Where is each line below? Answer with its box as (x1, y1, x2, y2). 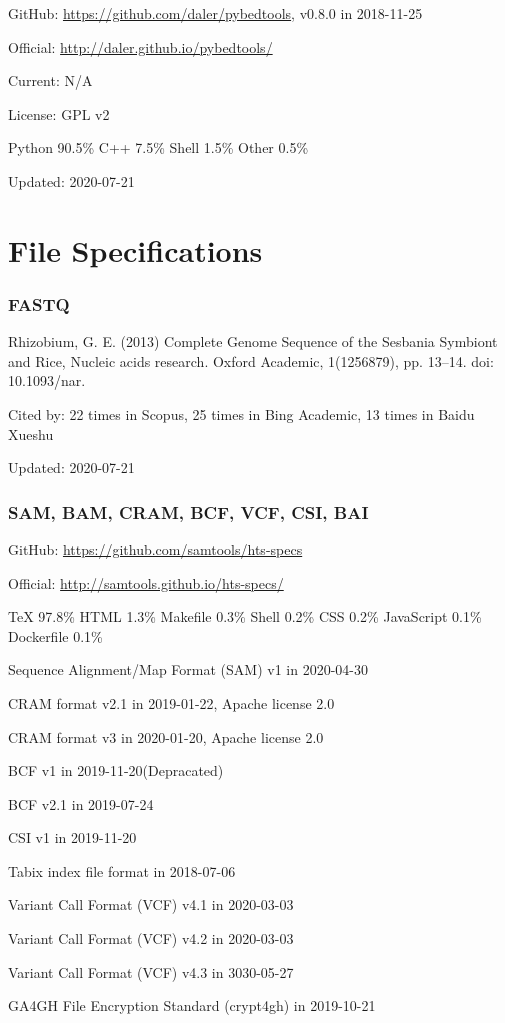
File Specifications (8, 229, 263, 270)
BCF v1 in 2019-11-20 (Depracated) (8, 760, 224, 781)
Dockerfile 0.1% (8, 625, 103, 646)
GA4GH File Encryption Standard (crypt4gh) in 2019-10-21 (8, 995, 376, 1016)
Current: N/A (8, 70, 93, 91)
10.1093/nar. (8, 370, 86, 391)
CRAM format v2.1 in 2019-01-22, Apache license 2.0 (8, 692, 335, 713)
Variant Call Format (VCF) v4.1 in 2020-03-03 (8, 894, 294, 915)
